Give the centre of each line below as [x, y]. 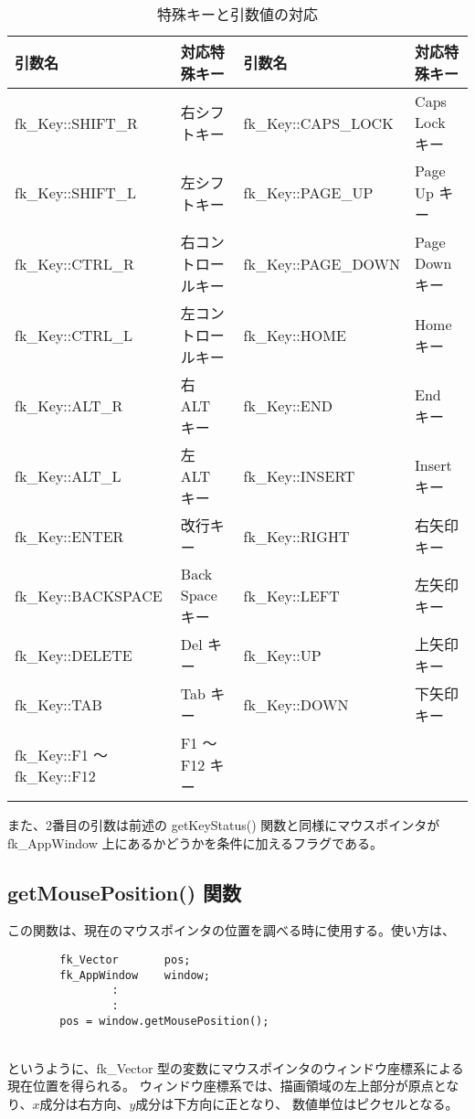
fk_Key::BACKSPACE [89, 595]
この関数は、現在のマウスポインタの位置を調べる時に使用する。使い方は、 [231, 930]
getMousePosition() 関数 [125, 892]
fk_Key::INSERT [299, 476]
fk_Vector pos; [125, 959]
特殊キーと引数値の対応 [237, 14]
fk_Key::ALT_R [69, 405]
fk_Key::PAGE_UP [308, 192]
